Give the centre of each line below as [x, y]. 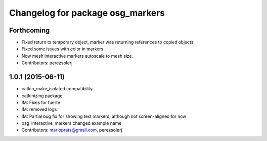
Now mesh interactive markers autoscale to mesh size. [77, 56]
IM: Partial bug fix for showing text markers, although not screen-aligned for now [104, 116]
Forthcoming [29, 30]
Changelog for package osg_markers [87, 13]
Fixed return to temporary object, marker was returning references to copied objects [108, 42]
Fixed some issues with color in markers [63, 49]
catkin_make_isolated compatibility [57, 89]
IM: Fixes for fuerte [41, 102]
